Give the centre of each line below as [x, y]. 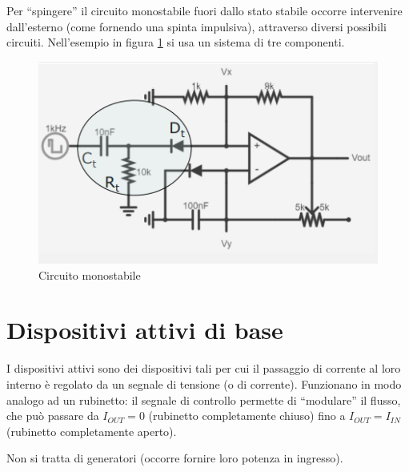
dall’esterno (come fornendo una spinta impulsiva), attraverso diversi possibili [196, 26]
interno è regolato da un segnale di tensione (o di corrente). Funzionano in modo [204, 383]
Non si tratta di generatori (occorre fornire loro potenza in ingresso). [175, 458]
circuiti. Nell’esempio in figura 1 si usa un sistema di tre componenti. [176, 42]
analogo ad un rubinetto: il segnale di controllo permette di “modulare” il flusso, [204, 399]
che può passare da [53, 416]
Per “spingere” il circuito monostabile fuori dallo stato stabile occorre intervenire [204, 10]
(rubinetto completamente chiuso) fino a [247, 416]
